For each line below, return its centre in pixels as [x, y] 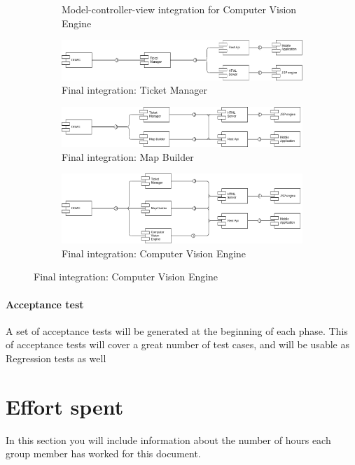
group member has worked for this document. [103, 453]
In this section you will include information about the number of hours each [168, 439]
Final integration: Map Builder [128, 156]
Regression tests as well [56, 358]
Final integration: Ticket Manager [134, 90]
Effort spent [65, 406]
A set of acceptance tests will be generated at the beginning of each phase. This [177, 330]
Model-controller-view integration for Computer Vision [179, 9]
